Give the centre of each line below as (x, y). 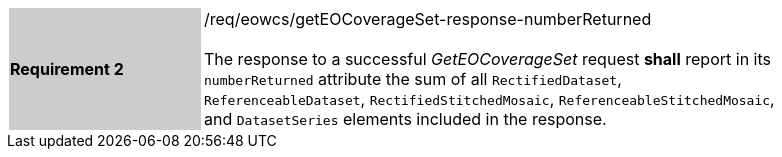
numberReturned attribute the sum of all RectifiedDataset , (413, 79)
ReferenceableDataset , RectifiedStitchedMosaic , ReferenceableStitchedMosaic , (489, 99)
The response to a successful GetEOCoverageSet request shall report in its (487, 59)
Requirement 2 (67, 69)
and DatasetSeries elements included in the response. (405, 119)
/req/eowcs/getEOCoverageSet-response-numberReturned (428, 19)
